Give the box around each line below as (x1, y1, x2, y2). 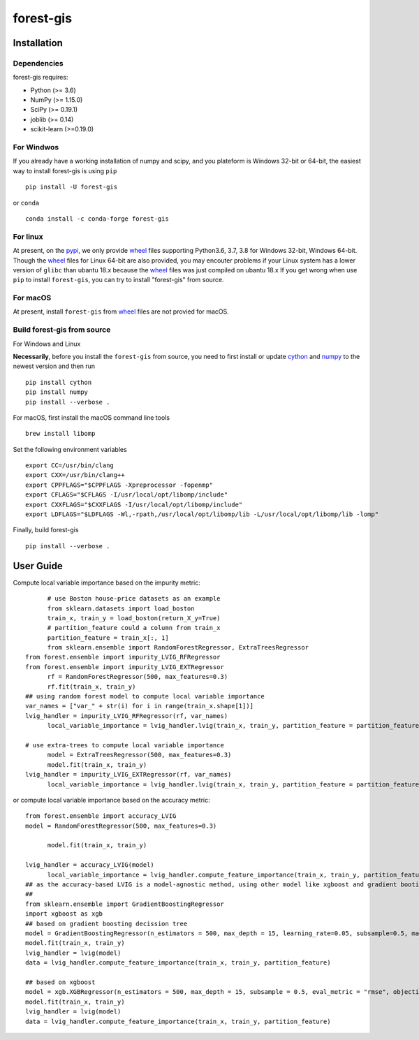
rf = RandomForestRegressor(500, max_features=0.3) (47, 673, 228, 681)
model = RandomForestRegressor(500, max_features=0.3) (25, 821, 217, 830)
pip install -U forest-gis (25, 183, 118, 191)
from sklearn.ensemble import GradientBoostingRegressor (25, 900, 225, 908)
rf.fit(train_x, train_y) (47, 682, 136, 691)
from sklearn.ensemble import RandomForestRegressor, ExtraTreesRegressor (47, 643, 309, 652)
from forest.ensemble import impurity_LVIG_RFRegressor (25, 653, 221, 661)
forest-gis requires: (13, 73, 68, 82)
